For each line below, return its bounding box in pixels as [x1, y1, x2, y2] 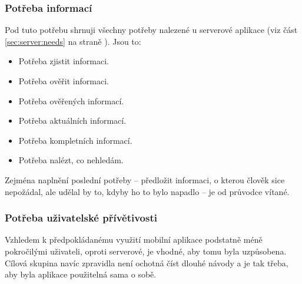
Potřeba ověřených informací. [18, 94, 124, 107]
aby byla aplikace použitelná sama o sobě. [5, 268, 157, 280]
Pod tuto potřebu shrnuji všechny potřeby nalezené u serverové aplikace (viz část [5, 24, 298, 36]
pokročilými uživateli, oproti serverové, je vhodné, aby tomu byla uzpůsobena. [5, 245, 287, 257]
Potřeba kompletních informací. [18, 134, 132, 146]
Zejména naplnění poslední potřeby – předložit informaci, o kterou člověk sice [5, 173, 285, 186]
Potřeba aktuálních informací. [18, 114, 127, 127]
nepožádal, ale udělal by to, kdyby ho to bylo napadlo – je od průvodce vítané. [5, 185, 290, 197]
